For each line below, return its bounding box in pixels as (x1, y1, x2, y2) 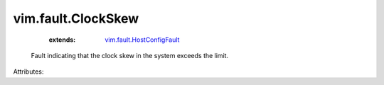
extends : (48, 35, 76, 44)
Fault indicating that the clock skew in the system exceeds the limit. (31, 51, 229, 59)
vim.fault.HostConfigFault (105, 35, 180, 44)
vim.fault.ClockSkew (13, 11, 139, 26)
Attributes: (13, 67, 44, 76)
